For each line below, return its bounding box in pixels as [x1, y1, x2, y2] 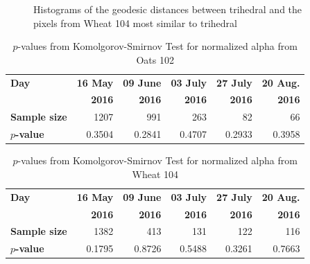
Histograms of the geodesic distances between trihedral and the [33, 2, 302, 16]
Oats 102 [136, 52, 174, 67]
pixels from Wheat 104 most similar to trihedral [33, 15, 237, 30]
